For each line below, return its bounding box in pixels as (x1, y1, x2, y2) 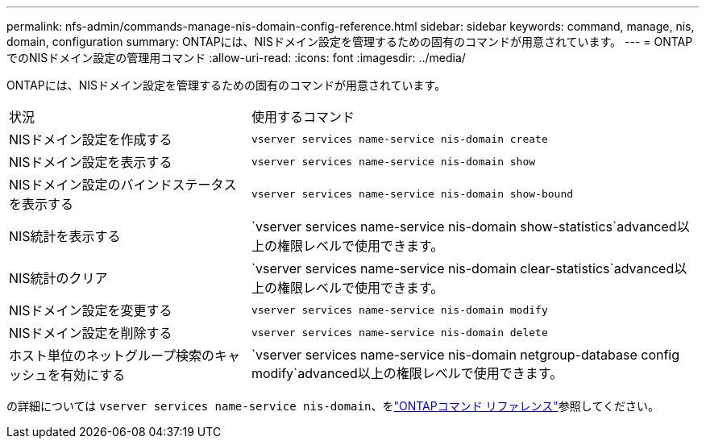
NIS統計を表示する (9, 228, 121, 244)
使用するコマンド (251, 109, 355, 125)
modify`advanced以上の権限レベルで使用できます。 (251, 365, 563, 381)
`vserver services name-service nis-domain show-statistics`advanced (251, 218, 677, 235)
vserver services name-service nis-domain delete (251, 326, 548, 339)
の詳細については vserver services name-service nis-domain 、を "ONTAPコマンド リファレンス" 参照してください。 (6, 399, 659, 413)
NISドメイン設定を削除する (9, 325, 172, 341)
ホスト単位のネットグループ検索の (9, 347, 215, 364)
